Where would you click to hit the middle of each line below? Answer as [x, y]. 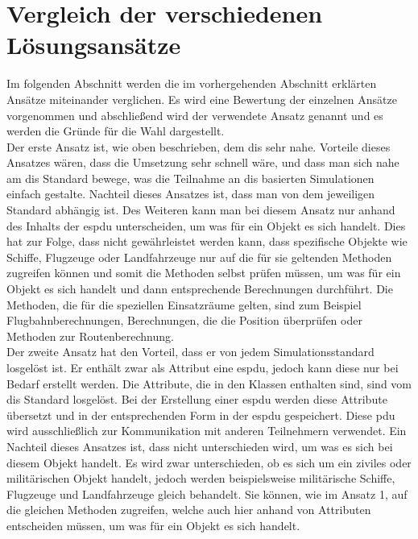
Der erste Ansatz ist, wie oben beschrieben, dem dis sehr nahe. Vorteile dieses [199, 146]
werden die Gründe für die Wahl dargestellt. [116, 131]
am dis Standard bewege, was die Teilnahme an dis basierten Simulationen [190, 178]
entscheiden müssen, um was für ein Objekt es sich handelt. [153, 525]
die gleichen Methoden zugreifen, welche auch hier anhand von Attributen [189, 510]
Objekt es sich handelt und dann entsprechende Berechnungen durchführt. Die [200, 289]
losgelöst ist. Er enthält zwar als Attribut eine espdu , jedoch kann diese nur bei [203, 367]
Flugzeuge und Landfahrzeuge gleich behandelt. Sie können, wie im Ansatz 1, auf [207, 493]
